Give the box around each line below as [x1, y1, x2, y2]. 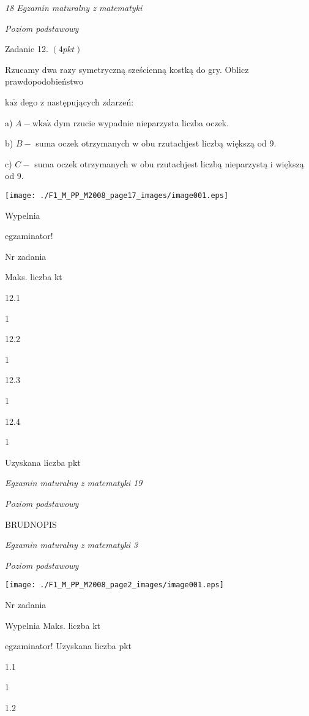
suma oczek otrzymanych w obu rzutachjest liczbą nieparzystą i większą [34, 157, 304, 170]
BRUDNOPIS [5, 517, 57, 530]
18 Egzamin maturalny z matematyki [5, 1, 143, 13]
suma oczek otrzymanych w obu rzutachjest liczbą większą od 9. [35, 137, 277, 150]
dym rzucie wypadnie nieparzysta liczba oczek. [54, 116, 229, 129]
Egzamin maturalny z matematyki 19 [5, 476, 143, 489]
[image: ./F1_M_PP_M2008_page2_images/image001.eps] [5, 581, 224, 590]
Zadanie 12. [5, 42, 48, 55]
